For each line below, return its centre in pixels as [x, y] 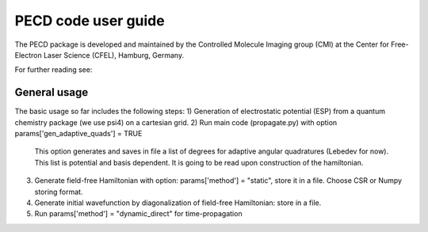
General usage [52, 92]
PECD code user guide [90, 21]
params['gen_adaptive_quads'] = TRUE [78, 134]
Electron [29, 55]
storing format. [59, 192]
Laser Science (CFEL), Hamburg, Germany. [114, 55]
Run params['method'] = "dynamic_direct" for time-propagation [138, 214]
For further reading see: [53, 70]
